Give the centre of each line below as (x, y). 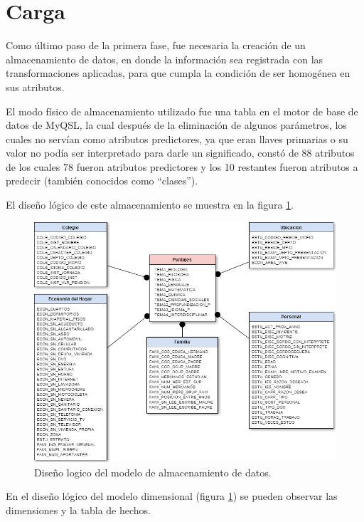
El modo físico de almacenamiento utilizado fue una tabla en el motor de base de (182, 111)
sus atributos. (35, 87)
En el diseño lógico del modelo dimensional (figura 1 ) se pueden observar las (172, 496)
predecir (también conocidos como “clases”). (102, 181)
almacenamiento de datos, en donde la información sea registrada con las (165, 59)
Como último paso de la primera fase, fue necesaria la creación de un (156, 45)
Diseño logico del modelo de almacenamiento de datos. (153, 472)
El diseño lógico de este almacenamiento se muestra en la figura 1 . (150, 205)
